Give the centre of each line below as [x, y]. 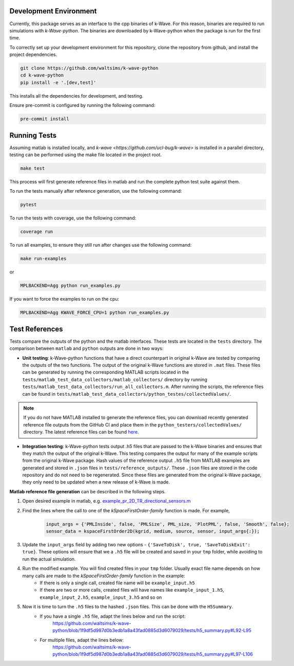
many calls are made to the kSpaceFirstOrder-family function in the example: [104, 576]
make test [33, 169]
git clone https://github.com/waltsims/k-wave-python [89, 68]
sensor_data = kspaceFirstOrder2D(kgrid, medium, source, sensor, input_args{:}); [153, 531]
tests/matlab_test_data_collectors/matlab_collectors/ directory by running [115, 379]
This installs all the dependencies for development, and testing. [76, 96]
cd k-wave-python [42, 75]
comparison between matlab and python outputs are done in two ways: [86, 348]
